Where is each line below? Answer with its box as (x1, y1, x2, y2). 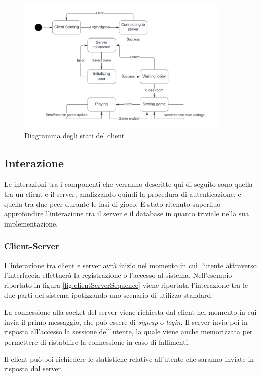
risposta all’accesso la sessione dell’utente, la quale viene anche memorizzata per (4, 326, 253, 337)
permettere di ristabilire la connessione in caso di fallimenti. (4, 336, 190, 347)
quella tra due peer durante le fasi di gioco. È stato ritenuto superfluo (4, 198, 221, 209)
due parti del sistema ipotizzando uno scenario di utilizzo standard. (4, 289, 213, 300)
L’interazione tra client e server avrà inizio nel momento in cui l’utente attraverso (4, 259, 257, 270)
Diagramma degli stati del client (24, 130, 125, 140)
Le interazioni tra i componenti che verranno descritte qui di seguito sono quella (4, 178, 253, 189)
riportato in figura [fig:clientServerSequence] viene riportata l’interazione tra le (4, 279, 248, 290)
